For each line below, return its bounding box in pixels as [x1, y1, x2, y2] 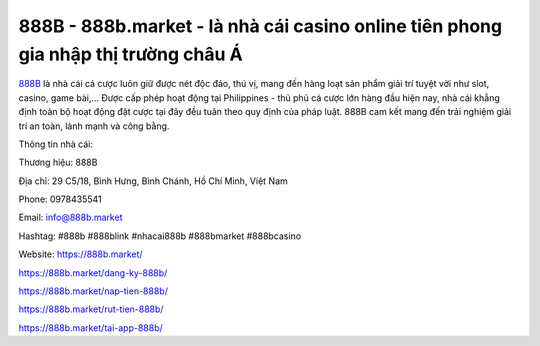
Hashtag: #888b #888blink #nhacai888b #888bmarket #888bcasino [18, 230, 302, 242]
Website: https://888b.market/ [18, 248, 144, 260]
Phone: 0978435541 [18, 193, 102, 205]
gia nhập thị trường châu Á [18, 43, 244, 65]
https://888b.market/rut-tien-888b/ [18, 303, 164, 315]
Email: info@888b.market [18, 211, 123, 224]
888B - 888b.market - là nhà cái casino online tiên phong [18, 15, 503, 37]
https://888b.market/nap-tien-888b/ [18, 285, 169, 297]
